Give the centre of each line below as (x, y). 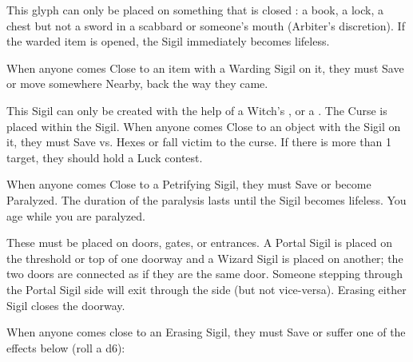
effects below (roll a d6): (66, 347)
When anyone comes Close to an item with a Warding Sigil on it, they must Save (205, 68)
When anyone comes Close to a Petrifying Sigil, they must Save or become (189, 184)
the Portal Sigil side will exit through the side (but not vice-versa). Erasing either (206, 289)
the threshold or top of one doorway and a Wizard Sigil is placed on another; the (205, 258)
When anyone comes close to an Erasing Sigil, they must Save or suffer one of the (206, 332)
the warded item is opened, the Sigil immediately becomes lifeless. (168, 41)
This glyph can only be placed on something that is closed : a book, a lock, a (195, 10)
